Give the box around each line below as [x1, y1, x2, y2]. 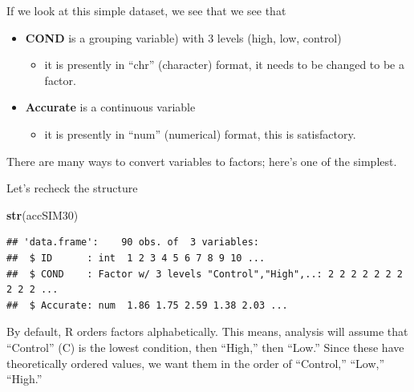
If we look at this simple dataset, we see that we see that [6, 2, 286, 18]
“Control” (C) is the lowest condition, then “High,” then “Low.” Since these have [6, 338, 404, 355]
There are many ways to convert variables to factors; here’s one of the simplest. [6, 152, 397, 169]
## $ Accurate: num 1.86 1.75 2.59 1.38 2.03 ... [6, 299, 288, 311]
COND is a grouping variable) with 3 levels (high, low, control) [25, 29, 342, 46]
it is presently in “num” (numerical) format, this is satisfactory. [44, 125, 356, 142]
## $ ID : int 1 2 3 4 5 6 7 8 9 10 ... [6, 252, 266, 264]
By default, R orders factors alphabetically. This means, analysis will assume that [6, 323, 408, 340]
